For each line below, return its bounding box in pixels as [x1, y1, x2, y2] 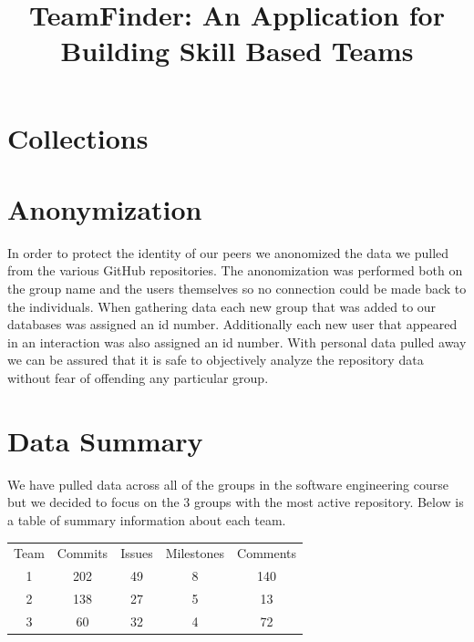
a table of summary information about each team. [7, 510, 286, 529]
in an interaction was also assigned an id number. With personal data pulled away [7, 332, 467, 351]
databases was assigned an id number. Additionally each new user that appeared [7, 315, 458, 334]
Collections [7, 119, 149, 156]
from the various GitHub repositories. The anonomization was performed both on [7, 261, 463, 280]
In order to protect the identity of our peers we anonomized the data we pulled [7, 243, 449, 262]
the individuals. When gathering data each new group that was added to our [7, 296, 437, 316]
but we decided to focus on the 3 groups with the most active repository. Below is [7, 492, 464, 512]
